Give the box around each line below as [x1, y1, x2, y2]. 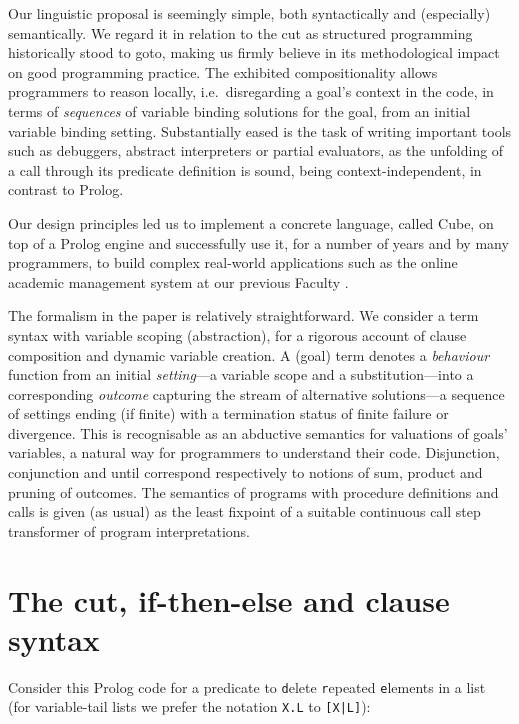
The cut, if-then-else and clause [8, 579, 450, 620]
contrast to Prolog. [8, 179, 124, 200]
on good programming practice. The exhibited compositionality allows [8, 61, 438, 82]
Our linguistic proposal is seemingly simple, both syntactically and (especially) [8, 3, 491, 23]
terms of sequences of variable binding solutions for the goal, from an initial [8, 100, 471, 121]
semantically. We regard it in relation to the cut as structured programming [8, 22, 473, 43]
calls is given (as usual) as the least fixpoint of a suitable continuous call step [8, 501, 481, 522]
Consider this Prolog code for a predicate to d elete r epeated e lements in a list [8, 676, 486, 697]
